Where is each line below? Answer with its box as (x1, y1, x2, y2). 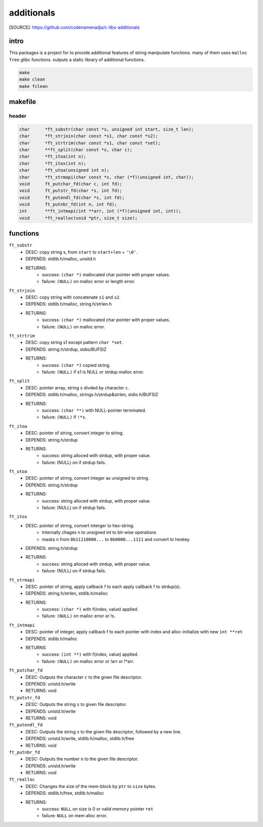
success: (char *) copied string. (42, 362, 111, 368)
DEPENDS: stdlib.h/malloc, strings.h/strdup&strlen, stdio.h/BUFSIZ (25, 392, 158, 398)
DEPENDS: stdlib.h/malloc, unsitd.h (25, 256, 96, 262)
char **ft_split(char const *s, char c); (19, 147, 132, 152)
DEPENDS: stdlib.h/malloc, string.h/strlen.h (25, 301, 112, 307)
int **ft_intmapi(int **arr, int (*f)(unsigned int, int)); (19, 208, 181, 214)
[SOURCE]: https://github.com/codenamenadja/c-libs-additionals (9, 24, 140, 30)
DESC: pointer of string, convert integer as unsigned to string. (25, 475, 150, 481)
